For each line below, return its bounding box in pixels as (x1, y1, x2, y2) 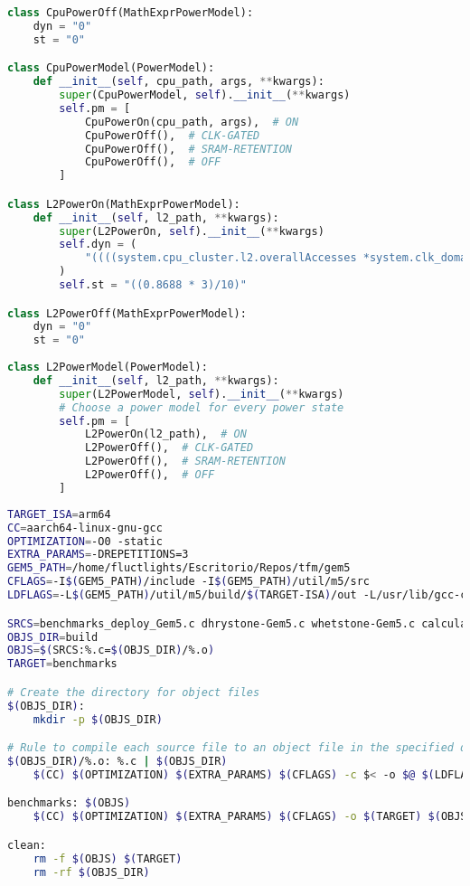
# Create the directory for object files (7, 685, 260, 699)
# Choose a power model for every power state (59, 401, 344, 414)
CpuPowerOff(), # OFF (84, 156, 221, 169)
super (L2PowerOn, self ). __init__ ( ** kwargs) (59, 224, 324, 238)
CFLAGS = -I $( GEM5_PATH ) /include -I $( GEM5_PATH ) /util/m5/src (7, 575, 370, 589)
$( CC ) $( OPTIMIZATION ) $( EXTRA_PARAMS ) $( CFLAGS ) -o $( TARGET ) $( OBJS (33, 810, 467, 824)
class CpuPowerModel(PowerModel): (7, 61, 215, 75)
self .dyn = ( (59, 238, 137, 251)
